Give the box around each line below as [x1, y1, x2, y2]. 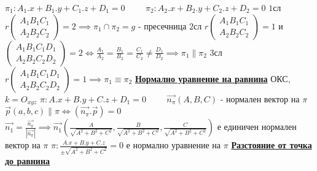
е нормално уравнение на [126, 139, 221, 151]
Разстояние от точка [231, 139, 312, 151]
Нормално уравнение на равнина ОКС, [135, 72, 291, 85]
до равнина [5, 154, 50, 167]
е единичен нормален [217, 120, 297, 133]
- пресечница [138, 19, 187, 32]
